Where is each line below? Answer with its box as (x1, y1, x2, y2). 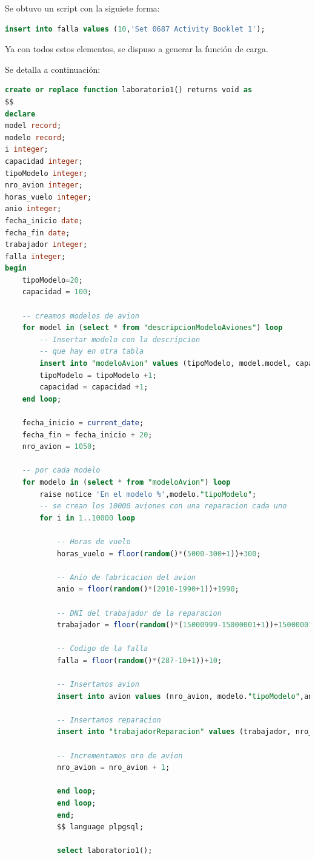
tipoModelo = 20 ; (22, 275, 83, 285)
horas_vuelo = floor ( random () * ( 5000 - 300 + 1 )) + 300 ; (56, 549, 261, 558)
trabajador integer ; (5, 240, 88, 249)
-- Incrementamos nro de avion (56, 751, 183, 760)
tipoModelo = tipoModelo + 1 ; (39, 371, 157, 380)
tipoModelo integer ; (5, 169, 88, 178)
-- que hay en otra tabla (39, 347, 144, 356)
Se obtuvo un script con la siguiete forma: (5, 2, 160, 14)
